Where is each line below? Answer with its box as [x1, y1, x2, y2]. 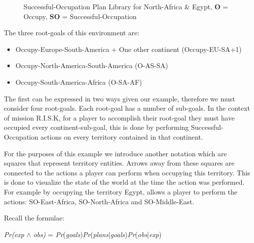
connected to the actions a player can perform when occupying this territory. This [4, 167, 251, 177]
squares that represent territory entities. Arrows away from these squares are [4, 158, 234, 168]
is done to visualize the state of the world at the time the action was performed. [4, 177, 245, 187]
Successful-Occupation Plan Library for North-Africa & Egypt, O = [24, 1, 229, 11]
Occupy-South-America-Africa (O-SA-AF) [15, 76, 142, 87]
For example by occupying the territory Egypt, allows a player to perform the [4, 186, 237, 196]
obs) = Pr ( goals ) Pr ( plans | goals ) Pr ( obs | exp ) [33, 229, 162, 239]
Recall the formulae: [4, 213, 65, 223]
